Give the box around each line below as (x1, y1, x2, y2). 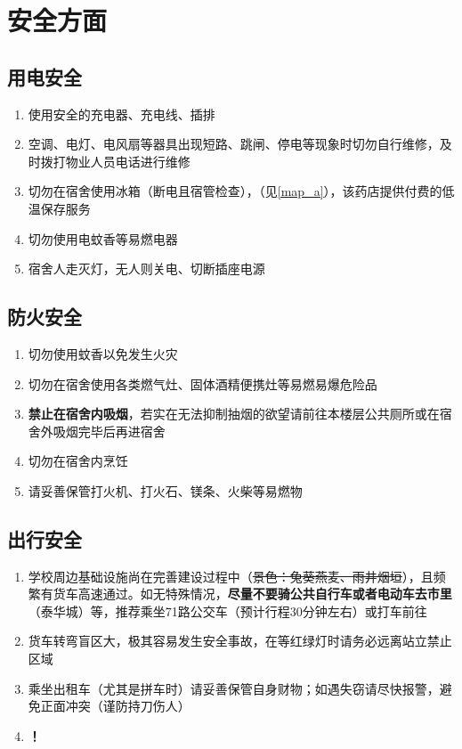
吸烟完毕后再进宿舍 (53, 421, 166, 440)
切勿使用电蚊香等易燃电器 (28, 229, 178, 248)
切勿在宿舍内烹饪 (28, 452, 128, 470)
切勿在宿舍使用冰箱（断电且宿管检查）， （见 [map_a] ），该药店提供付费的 (28, 182, 442, 200)
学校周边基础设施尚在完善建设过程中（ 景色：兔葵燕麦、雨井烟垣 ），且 (28, 566, 434, 585)
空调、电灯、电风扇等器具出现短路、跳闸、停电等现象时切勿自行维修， (28, 134, 440, 153)
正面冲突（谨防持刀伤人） (40, 696, 190, 715)
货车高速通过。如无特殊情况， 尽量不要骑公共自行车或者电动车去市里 (53, 584, 452, 603)
